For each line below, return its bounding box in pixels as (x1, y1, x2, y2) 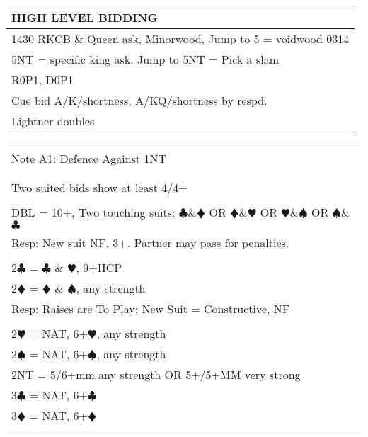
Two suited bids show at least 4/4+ (11, 179, 188, 195)
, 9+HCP (76, 259, 122, 276)
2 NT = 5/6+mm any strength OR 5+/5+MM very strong (11, 366, 301, 382)
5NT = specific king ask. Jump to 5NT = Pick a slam (11, 51, 280, 67)
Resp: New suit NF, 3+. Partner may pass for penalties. (11, 234, 289, 251)
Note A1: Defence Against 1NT (11, 150, 166, 166)
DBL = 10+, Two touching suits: (11, 204, 176, 220)
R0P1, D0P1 (11, 72, 74, 88)
